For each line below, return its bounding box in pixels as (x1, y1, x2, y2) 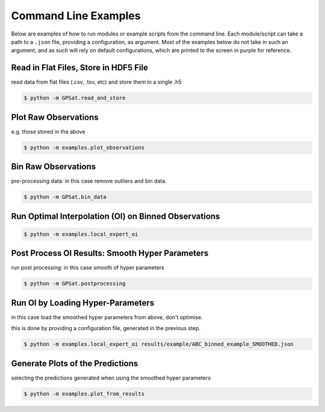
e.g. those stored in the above (11, 128, 85, 135)
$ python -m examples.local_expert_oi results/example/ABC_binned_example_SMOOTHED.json (23, 341, 294, 348)
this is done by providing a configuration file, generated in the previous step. (11, 325, 201, 332)
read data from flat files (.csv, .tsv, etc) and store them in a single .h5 (11, 78, 182, 86)
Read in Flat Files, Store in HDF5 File (11, 63, 149, 73)
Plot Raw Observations (11, 112, 99, 122)
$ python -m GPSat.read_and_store (23, 95, 126, 102)
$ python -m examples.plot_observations (23, 144, 144, 151)
